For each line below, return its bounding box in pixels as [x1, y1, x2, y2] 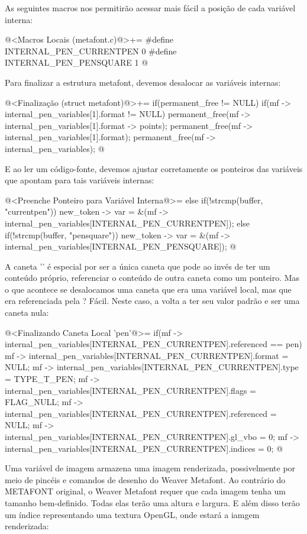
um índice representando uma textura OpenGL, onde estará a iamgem [5, 508, 260, 520]
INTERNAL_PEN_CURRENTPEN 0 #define [5, 44, 177, 57]
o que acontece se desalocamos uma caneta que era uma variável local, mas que [5, 283, 292, 295]
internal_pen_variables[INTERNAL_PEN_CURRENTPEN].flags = [5, 384, 256, 396]
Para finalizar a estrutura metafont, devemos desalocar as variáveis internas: [5, 76, 281, 88]
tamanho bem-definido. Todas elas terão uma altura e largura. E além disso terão [5, 496, 300, 509]
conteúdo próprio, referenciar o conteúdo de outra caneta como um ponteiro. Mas [5, 271, 300, 284]
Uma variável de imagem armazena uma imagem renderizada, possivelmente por [5, 462, 296, 474]
